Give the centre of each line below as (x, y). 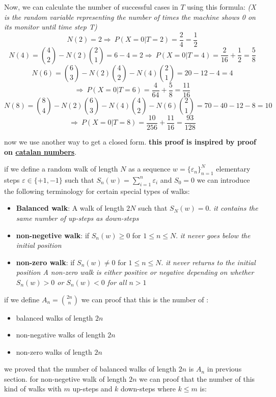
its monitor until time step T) (51, 27)
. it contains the (233, 208)
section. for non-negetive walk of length (65, 378)
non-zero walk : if (45, 262)
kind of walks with (33, 389)
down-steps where (148, 389)
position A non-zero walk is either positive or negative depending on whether (135, 272)
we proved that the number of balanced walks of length (90, 369)
